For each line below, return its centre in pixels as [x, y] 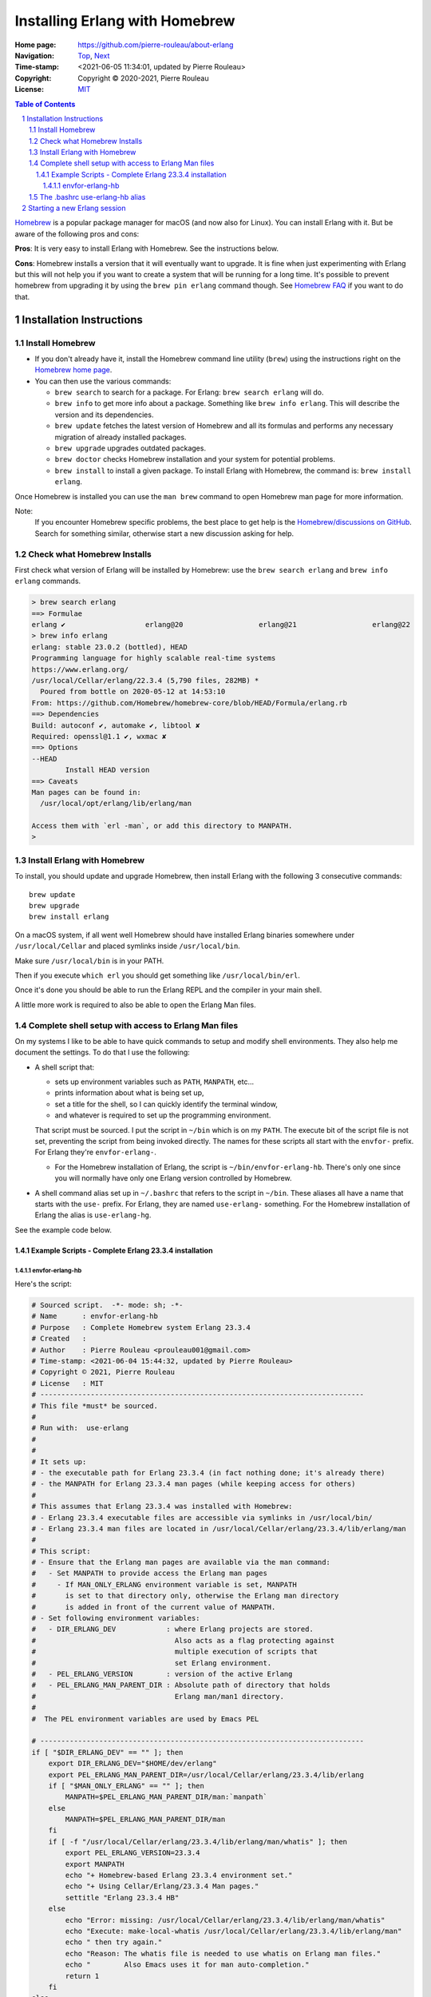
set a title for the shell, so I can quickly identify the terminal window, [166, 1104]
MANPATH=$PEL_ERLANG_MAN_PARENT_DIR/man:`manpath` [166, 1797]
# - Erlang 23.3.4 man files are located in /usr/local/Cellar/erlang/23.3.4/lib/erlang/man [219, 1529]
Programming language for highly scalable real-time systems [154, 658]
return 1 [82, 1976]
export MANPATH [95, 1864]
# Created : [59, 1339]
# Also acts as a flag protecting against [183, 1640]
